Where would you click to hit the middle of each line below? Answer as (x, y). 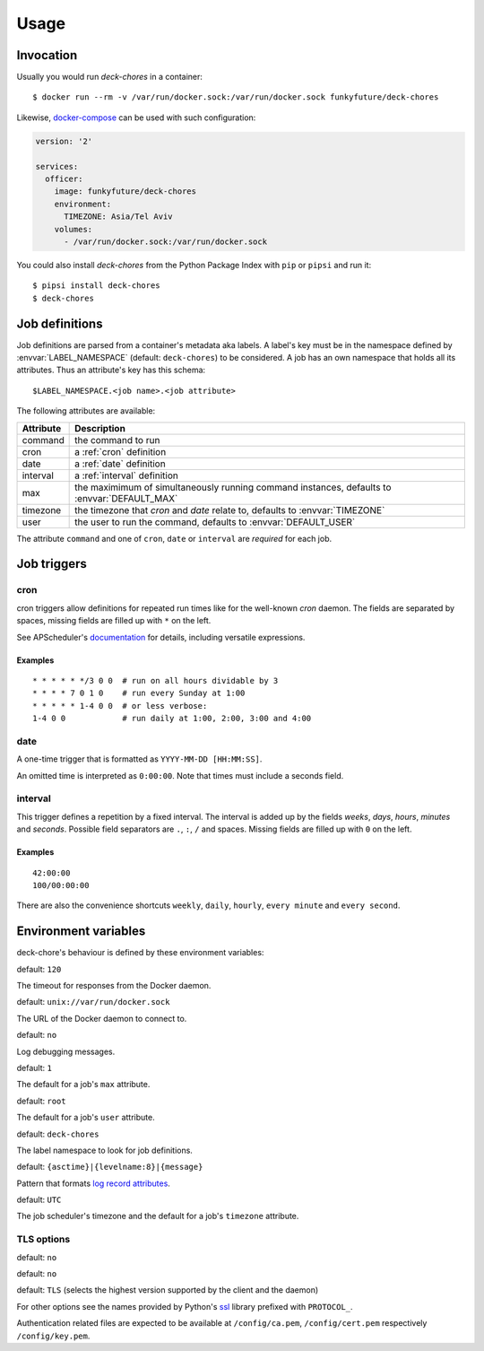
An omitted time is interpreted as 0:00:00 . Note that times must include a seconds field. (180, 775)
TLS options (43, 1240)
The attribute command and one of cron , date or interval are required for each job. (174, 538)
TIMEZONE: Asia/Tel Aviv (119, 217)
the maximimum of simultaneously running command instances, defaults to (233, 487)
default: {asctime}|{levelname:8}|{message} (110, 1167)
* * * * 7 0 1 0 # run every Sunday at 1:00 (139, 693)
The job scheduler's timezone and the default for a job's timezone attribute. (158, 1216)
